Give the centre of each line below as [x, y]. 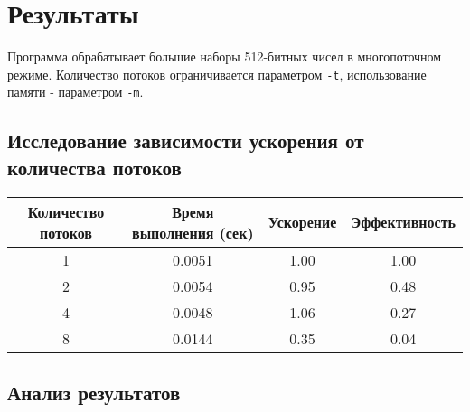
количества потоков [94, 167]
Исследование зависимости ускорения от [186, 140]
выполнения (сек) [193, 232]
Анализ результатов [94, 393]
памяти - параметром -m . [75, 92]
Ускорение [302, 222]
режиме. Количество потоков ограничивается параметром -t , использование [217, 74]
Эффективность [403, 222]
